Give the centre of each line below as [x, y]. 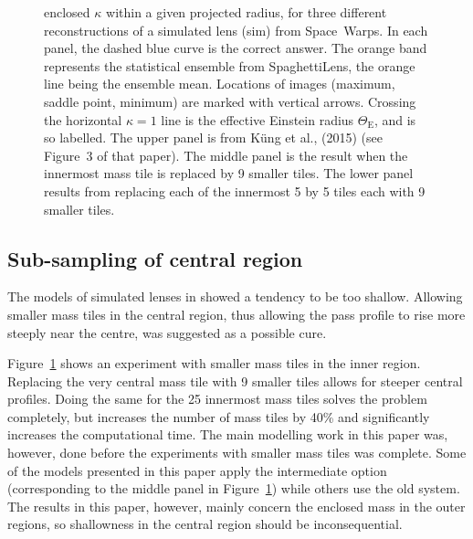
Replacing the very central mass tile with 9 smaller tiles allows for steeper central [235, 380]
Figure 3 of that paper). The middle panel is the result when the [226, 155]
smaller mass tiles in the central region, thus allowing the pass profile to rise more [236, 314]
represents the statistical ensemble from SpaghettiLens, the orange [230, 65]
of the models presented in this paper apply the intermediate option [197, 470]
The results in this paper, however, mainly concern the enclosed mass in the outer [236, 506]
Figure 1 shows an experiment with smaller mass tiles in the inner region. [214, 363]
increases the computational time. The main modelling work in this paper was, [228, 434]
